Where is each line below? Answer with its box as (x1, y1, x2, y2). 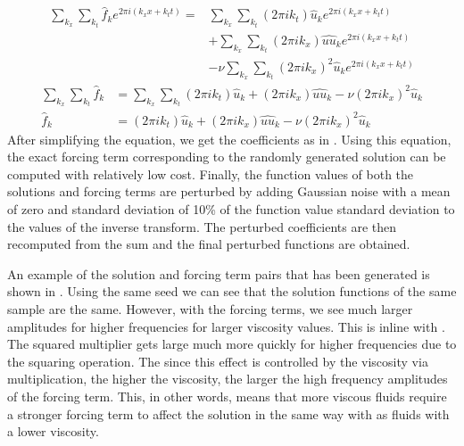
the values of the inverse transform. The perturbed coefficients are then (7, 217, 397, 235)
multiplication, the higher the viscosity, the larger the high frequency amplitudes (7, 369, 448, 388)
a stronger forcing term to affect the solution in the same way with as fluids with (7, 404, 450, 423)
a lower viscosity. (7, 422, 99, 441)
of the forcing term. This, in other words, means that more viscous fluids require (7, 387, 447, 406)
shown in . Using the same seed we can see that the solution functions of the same (7, 282, 457, 301)
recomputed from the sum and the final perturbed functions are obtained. (7, 235, 410, 253)
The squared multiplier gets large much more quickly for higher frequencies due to (7, 334, 457, 353)
